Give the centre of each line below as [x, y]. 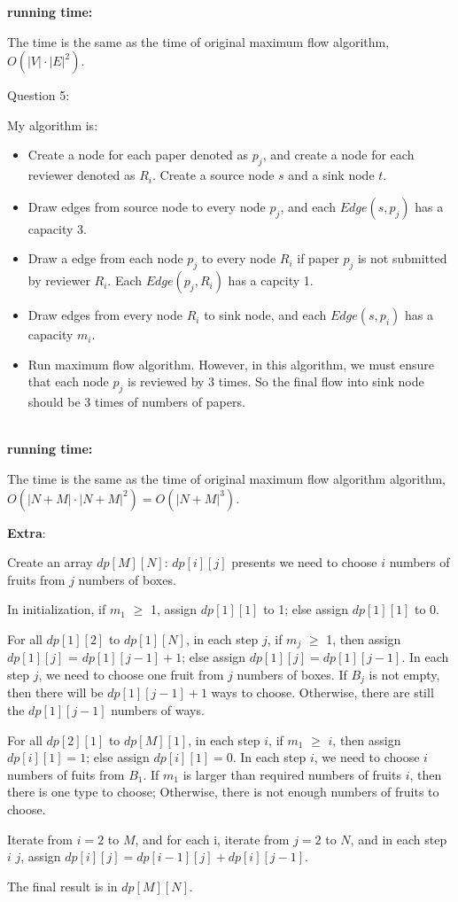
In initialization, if [57, 609]
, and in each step [399, 839]
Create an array [50, 562]
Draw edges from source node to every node [147, 206]
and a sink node [331, 175]
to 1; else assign [306, 609]
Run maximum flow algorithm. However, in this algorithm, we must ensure [231, 364]
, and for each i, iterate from [212, 839]
